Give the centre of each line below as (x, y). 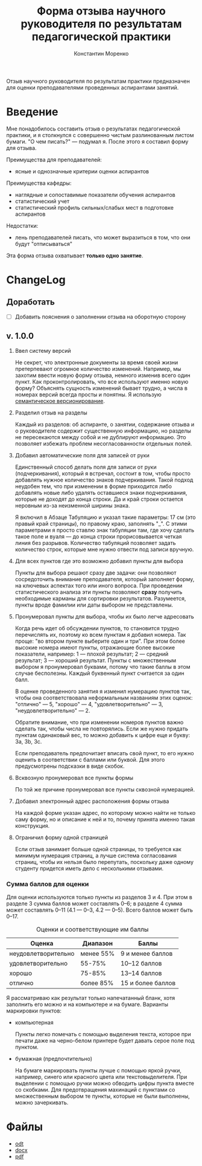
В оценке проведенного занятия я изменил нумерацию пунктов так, (103, 691)
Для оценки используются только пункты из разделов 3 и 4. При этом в (99, 897)
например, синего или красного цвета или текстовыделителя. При (101, 1077)
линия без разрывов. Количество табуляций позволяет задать (95, 543)
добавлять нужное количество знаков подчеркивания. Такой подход (104, 480)
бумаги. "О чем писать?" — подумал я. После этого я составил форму (97, 141)
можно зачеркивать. (42, 1103)
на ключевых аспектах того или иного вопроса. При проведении (99, 585)
